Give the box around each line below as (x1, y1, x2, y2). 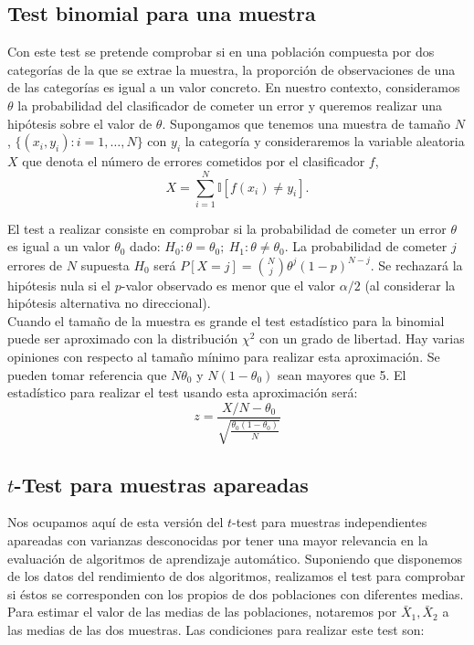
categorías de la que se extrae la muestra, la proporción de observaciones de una (7, 59, 456, 79)
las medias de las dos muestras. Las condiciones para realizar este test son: (7, 619, 425, 639)
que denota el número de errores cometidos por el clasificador (22, 152, 365, 171)
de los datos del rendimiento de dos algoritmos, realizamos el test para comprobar (7, 566, 466, 586)
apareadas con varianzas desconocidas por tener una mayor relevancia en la (7, 530, 428, 549)
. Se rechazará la (370, 255, 463, 274)
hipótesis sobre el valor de (7, 113, 153, 132)
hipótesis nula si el (7, 275, 111, 294)
